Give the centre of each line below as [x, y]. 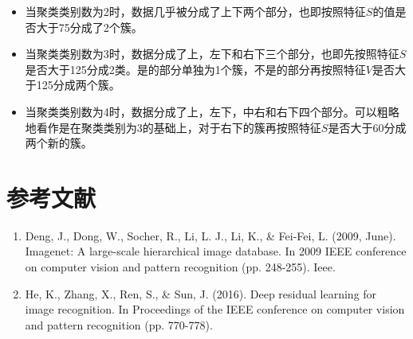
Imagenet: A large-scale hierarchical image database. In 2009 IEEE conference [216, 251]
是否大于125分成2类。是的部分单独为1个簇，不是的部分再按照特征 [195, 69]
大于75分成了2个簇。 [89, 27]
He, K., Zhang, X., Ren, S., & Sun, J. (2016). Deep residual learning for [201, 293]
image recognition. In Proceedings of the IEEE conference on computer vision [215, 309]
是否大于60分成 [367, 127]
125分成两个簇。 [78, 85]
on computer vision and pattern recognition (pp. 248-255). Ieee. [180, 267]
